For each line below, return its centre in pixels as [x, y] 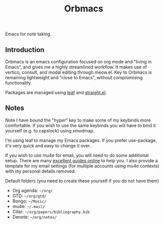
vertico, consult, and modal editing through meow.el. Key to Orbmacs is [79, 72]
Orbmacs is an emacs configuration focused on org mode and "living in [79, 62]
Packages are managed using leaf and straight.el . [56, 92]
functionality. [19, 83]
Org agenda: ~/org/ [33, 190]
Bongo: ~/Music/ [29, 201]
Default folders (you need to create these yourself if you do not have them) [82, 181]
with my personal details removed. [41, 171]
